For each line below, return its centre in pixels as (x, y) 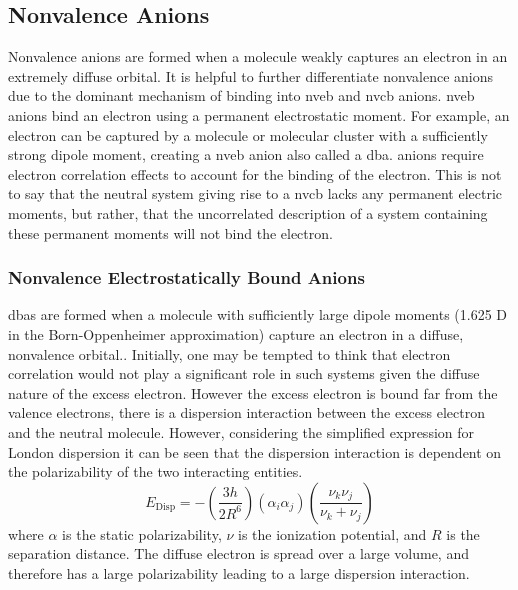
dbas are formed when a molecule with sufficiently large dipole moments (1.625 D (258, 314)
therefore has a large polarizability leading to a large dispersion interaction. (239, 572)
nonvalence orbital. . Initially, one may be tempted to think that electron (229, 353)
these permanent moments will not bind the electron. (170, 232)
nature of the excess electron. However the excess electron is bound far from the (253, 392)
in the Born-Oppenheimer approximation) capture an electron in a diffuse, (236, 333)
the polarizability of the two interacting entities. (155, 471)
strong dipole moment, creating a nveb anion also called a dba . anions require (246, 154)
